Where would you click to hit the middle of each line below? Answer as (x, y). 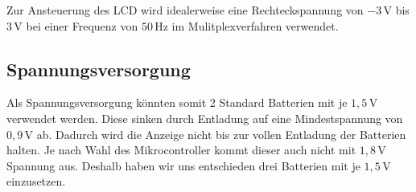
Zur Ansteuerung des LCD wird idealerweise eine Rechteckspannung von (185, 10)
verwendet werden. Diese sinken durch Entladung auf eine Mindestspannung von (205, 118)
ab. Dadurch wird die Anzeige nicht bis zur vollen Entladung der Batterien (221, 134)
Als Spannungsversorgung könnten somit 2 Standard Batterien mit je (177, 102)
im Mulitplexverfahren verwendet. (255, 25)
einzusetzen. (36, 181)
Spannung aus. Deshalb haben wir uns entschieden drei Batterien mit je (183, 165)
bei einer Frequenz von (82, 25)
